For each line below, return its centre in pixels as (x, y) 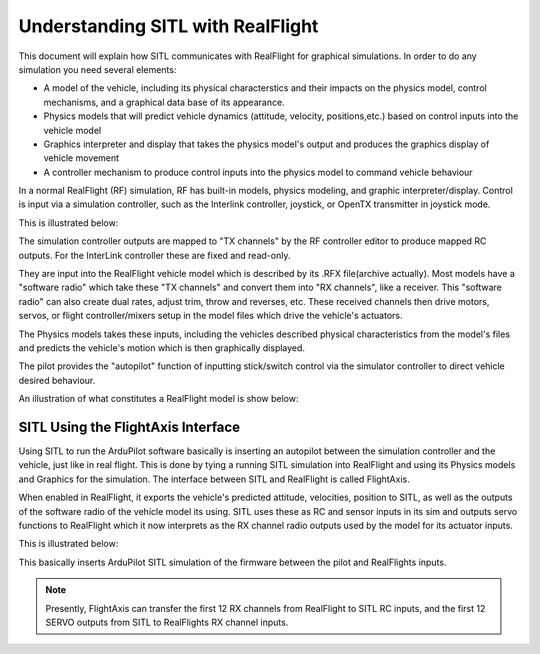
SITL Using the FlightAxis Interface (129, 426)
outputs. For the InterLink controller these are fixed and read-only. (154, 255)
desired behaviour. (57, 380)
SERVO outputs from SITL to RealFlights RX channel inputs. (167, 622)
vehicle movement (81, 158)
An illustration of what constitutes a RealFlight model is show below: (158, 399)
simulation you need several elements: (97, 69)
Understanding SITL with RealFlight (168, 26)
